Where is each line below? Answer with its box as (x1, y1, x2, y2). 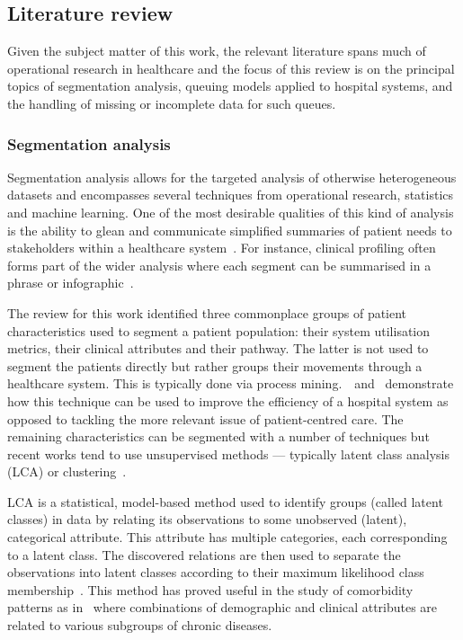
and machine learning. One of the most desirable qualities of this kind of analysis (7, 202, 454, 221)
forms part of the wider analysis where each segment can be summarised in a (7, 255, 432, 274)
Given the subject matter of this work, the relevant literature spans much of (7, 41, 426, 60)
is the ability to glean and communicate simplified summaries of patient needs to (7, 220, 452, 239)
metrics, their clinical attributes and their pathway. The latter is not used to (7, 339, 429, 358)
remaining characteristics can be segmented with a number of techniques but (7, 427, 430, 446)
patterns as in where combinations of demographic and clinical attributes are (7, 598, 438, 617)
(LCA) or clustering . (7, 462, 127, 481)
